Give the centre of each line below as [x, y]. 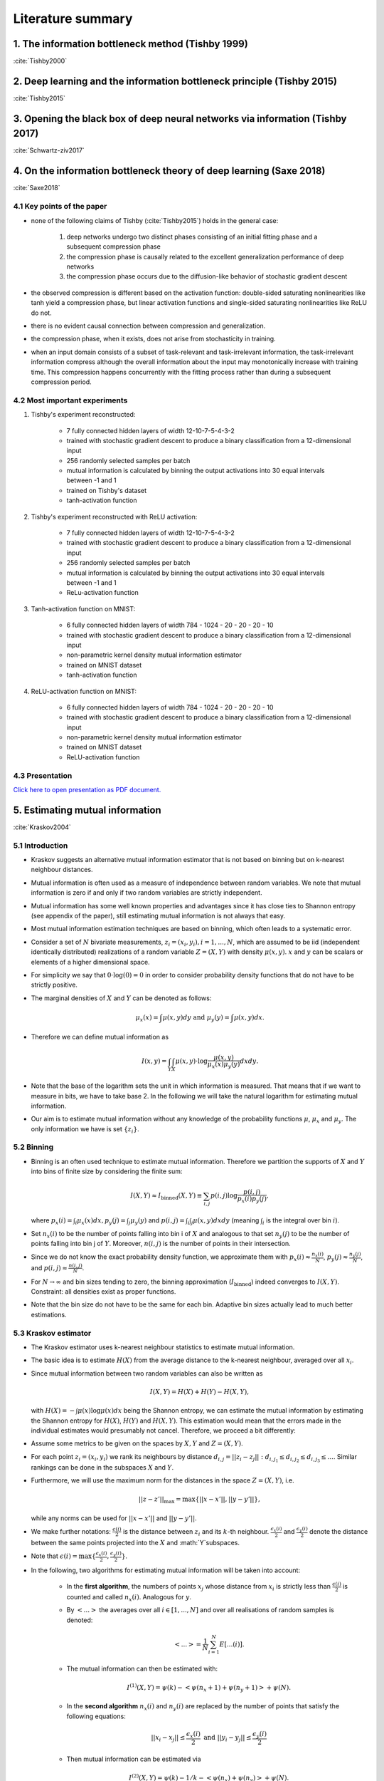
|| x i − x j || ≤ [168, 1738]
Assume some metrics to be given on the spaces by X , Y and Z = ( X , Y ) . [137, 1443]
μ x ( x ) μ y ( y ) [224, 1065]
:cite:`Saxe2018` [37, 188]
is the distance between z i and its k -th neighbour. [196, 1532]
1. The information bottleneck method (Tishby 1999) [130, 44]
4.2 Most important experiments [70, 400]
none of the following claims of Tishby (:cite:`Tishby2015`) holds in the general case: [155, 220]
